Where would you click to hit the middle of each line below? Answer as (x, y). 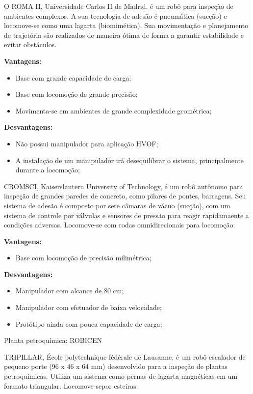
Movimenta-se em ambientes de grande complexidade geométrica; (114, 110)
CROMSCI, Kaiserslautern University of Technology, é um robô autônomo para (124, 186)
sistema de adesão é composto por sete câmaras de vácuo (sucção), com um (117, 205)
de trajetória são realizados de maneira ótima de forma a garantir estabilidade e (124, 35)
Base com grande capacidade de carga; (73, 77)
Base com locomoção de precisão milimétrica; (83, 258)
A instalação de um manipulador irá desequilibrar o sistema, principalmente (130, 160)
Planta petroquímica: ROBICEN (53, 340)
